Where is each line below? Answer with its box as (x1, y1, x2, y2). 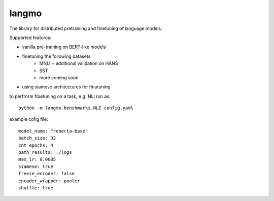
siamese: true (18, 163, 53, 170)
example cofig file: (9, 116, 48, 122)
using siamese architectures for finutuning (22, 84, 111, 90)
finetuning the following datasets (22, 53, 91, 59)
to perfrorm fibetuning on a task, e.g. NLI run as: (9, 93, 111, 99)
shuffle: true (18, 185, 53, 190)
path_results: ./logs (18, 150, 72, 155)
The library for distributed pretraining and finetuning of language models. (9, 25, 162, 31)
